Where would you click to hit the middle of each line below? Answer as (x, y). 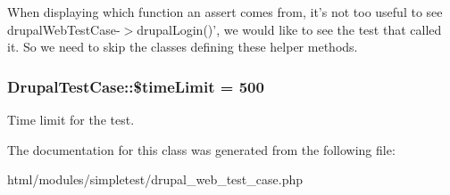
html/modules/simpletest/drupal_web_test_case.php (155, 179)
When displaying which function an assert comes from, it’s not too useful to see (225, 12)
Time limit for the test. (71, 119)
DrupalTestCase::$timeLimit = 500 (136, 86)
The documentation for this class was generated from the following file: (201, 149)
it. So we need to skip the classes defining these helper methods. (183, 47)
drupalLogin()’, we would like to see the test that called (289, 29)
